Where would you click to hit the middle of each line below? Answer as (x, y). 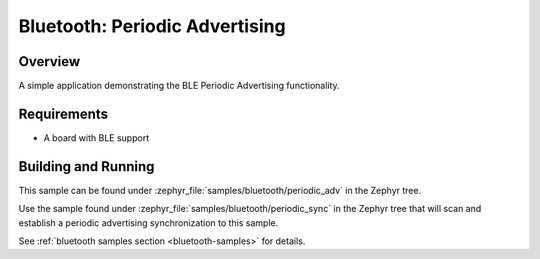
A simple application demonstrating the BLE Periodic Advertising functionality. (179, 86)
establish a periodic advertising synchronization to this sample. (148, 222)
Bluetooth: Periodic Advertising (152, 26)
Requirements (63, 113)
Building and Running (86, 166)
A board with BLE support (96, 137)
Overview (49, 61)
